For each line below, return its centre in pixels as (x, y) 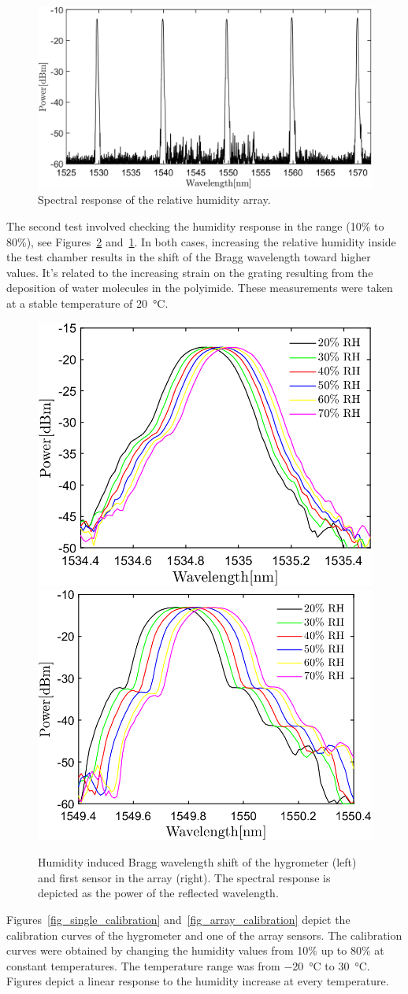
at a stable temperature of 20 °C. (87, 303)
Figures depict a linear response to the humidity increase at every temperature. (198, 981)
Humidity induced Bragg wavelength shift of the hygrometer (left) (197, 862)
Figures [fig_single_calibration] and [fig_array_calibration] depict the (178, 920)
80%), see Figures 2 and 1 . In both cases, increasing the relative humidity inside (201, 241)
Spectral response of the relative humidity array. (154, 200)
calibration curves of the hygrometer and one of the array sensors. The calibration (204, 935)
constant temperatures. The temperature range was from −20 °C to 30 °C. (188, 965)
